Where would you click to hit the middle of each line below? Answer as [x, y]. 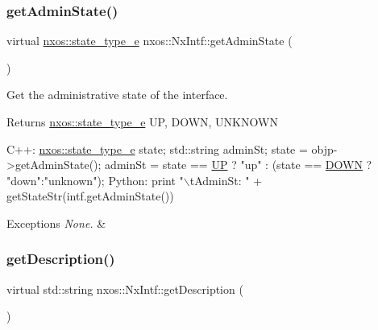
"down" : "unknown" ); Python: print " [95, 180]
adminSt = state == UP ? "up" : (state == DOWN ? [239, 165]
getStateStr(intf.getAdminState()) [90, 196]
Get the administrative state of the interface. [117, 95]
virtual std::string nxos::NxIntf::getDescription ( [125, 289]
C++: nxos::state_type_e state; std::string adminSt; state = [157, 148]
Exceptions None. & [56, 223]
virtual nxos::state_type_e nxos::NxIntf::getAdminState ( [150, 41]
